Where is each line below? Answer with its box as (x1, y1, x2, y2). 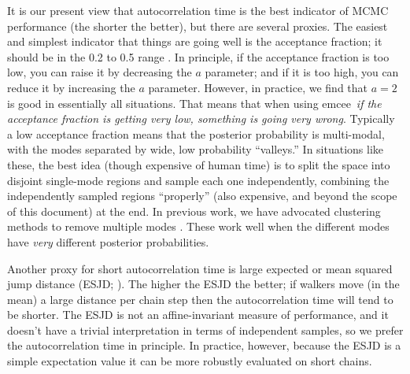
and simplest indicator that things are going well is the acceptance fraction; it (7, 33, 382, 50)
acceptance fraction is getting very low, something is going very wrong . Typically (7, 110, 395, 127)
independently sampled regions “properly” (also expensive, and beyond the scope (7, 187, 397, 204)
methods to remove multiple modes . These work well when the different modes (7, 218, 390, 235)
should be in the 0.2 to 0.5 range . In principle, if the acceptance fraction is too (7, 48, 390, 65)
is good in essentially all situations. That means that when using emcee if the (7, 94, 382, 111)
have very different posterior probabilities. (7, 233, 209, 250)
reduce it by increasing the (7, 79, 135, 95)
